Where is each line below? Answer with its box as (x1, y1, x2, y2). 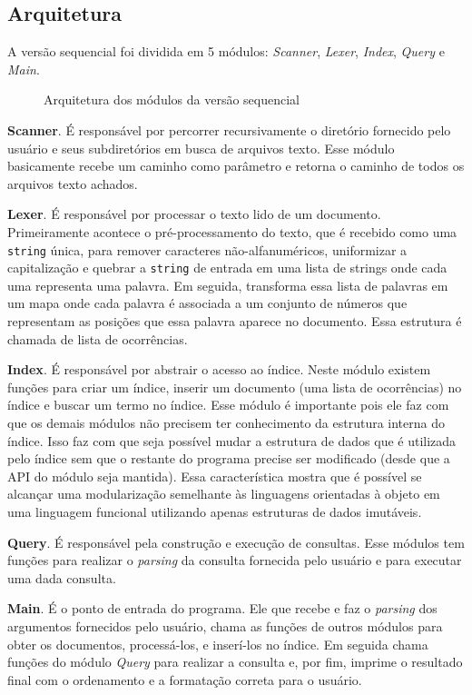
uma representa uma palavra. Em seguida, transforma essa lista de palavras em (7, 275, 448, 294)
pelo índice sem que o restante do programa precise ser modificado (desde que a (7, 449, 450, 468)
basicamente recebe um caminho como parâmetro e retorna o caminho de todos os (7, 156, 465, 175)
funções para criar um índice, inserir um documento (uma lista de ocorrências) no (7, 377, 462, 396)
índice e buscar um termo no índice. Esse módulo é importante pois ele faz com (7, 395, 449, 414)
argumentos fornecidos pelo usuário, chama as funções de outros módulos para (7, 616, 443, 635)
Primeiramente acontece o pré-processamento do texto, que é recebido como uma (7, 222, 457, 241)
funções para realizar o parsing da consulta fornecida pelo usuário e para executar (7, 551, 462, 570)
